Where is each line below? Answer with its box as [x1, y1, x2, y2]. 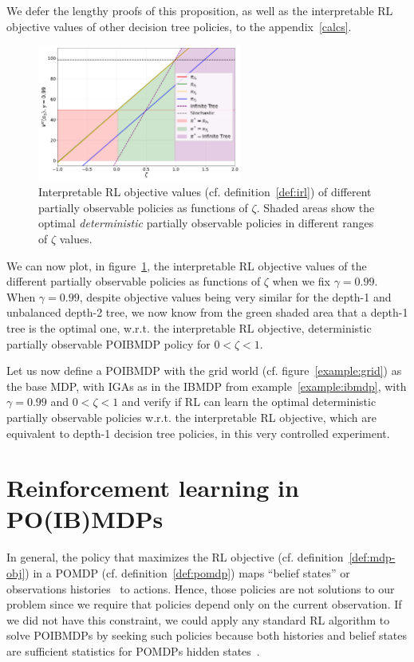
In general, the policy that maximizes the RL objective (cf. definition [6, 549, 344, 565]
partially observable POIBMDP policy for [6, 335, 211, 352]
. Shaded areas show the [256, 199, 375, 215]
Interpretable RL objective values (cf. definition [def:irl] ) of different [38, 183, 372, 200]
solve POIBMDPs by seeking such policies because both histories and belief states [6, 627, 408, 644]
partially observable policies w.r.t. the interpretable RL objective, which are [6, 408, 377, 425]
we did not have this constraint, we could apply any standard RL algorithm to [6, 611, 390, 628]
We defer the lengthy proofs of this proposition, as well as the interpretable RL [6, 2, 393, 18]
